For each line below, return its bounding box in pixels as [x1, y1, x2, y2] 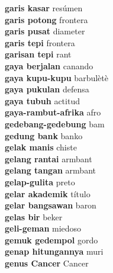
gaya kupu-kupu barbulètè [5, 71, 108, 83]
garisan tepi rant [5, 48, 72, 60]
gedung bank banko [5, 129, 83, 142]
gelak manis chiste [5, 141, 77, 153]
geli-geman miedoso [5, 222, 82, 235]
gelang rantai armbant [5, 152, 92, 165]
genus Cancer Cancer [5, 257, 89, 269]
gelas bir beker [5, 210, 63, 223]
